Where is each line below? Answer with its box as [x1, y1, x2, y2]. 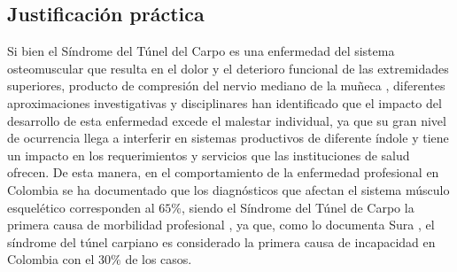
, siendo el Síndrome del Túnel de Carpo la [182, 198, 414, 216]
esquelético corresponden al [7, 198, 155, 216]
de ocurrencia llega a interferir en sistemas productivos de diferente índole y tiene [7, 128, 449, 147]
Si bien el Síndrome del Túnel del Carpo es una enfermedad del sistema [7, 42, 395, 60]
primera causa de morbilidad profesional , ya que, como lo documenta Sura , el [7, 215, 435, 234]
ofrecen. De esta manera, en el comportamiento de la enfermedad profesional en [7, 163, 439, 182]
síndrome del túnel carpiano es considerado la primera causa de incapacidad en [7, 232, 436, 251]
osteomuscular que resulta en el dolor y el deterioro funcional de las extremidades [7, 58, 449, 77]
